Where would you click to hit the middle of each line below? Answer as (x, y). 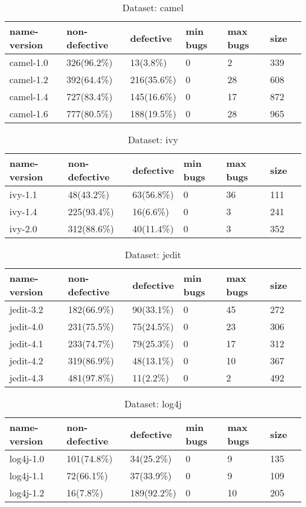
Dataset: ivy (153, 139)
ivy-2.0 (24, 228)
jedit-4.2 (26, 361)
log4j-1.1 (27, 475)
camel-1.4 (29, 96)
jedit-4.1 (26, 343)
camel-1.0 (29, 62)
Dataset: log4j (153, 404)
